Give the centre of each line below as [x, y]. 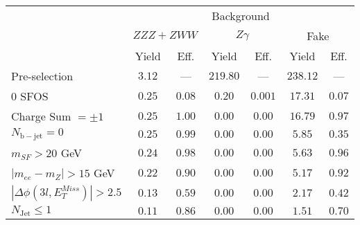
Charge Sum [41, 116]
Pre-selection [42, 76]
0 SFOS [30, 96]
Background [241, 16]
